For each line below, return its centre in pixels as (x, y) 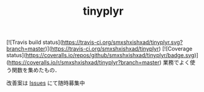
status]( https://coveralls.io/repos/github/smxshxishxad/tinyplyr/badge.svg (100, 55)
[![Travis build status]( (34, 42)
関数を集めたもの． (36, 70)
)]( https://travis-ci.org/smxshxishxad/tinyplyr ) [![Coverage (119, 49)
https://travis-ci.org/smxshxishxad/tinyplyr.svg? (122, 42)
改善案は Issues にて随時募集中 (46, 83)
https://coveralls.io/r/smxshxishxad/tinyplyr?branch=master (84, 63)
